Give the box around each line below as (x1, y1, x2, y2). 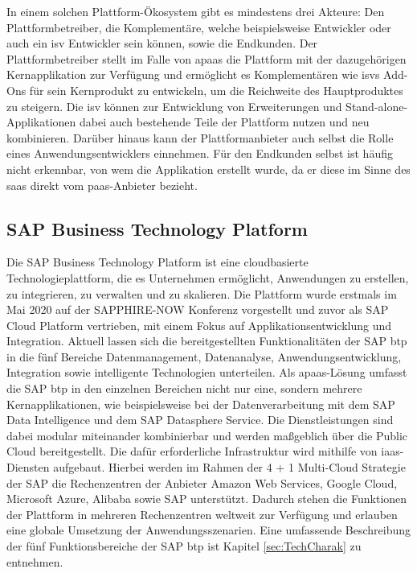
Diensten (6, 459, 50, 476)
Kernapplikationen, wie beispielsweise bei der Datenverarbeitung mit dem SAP (6, 395, 395, 412)
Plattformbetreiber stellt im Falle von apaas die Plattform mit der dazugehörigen (6, 50, 407, 67)
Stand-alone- (345, 97, 408, 114)
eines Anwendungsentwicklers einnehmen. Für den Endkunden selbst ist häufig (6, 145, 393, 162)
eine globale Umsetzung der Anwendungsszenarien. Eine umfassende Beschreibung (6, 521, 411, 538)
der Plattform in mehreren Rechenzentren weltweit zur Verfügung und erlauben (6, 505, 398, 522)
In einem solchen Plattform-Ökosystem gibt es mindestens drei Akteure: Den (6, 3, 385, 19)
